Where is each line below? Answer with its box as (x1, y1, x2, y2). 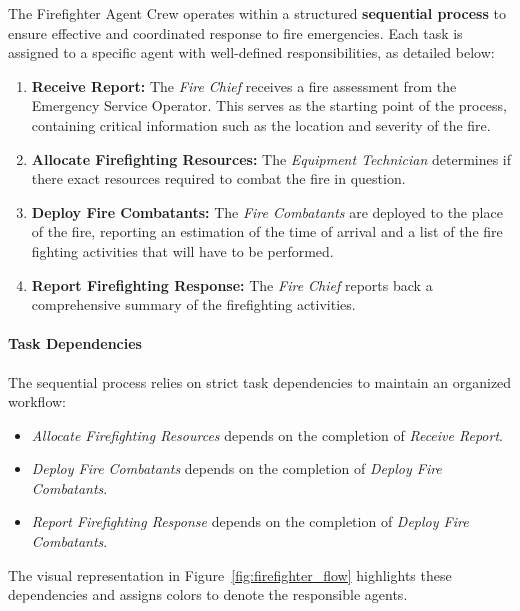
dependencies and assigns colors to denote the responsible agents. (8, 584, 408, 605)
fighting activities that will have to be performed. (31, 240, 334, 261)
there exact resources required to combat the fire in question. (31, 168, 406, 189)
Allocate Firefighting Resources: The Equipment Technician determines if (31, 148, 512, 169)
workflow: (8, 391, 66, 412)
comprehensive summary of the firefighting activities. (31, 294, 356, 315)
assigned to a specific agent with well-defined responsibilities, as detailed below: (8, 42, 495, 63)
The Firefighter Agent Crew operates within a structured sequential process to (8, 3, 506, 23)
